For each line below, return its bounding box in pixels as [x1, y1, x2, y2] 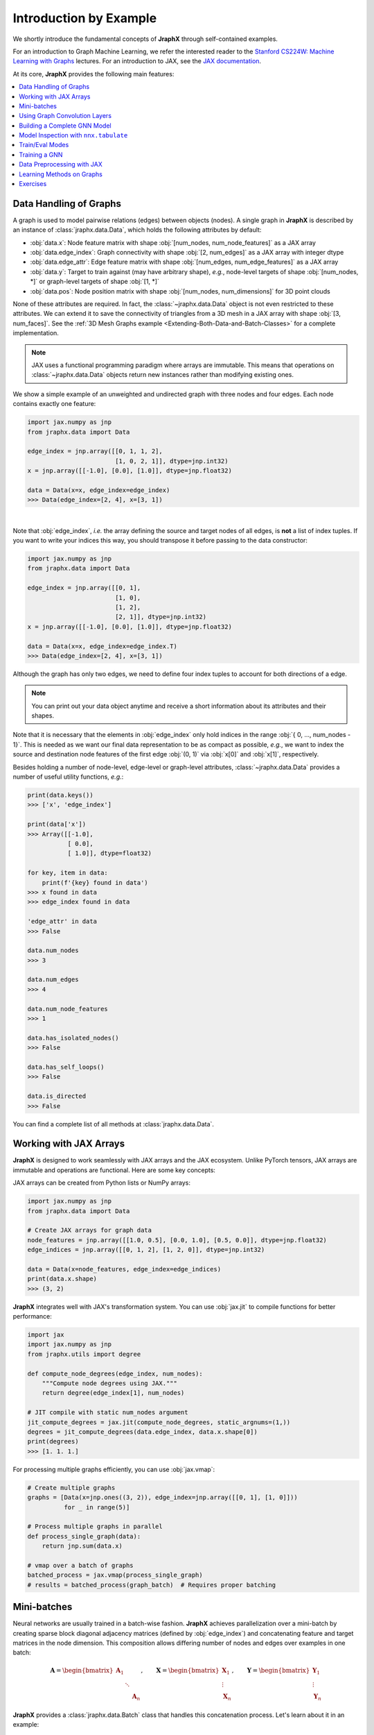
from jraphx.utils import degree [27, 1350, 141, 1358]
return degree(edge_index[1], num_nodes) [42, 1389, 185, 1397]
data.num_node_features [27, 1005, 109, 1013]
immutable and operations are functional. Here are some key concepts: [12, 1166, 216, 1174]
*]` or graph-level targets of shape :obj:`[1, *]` [30, 278, 159, 286]
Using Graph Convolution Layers [19, 112, 112, 120]
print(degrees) [27, 1437, 79, 1446]
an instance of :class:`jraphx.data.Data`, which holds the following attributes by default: [12, 226, 262, 234]
